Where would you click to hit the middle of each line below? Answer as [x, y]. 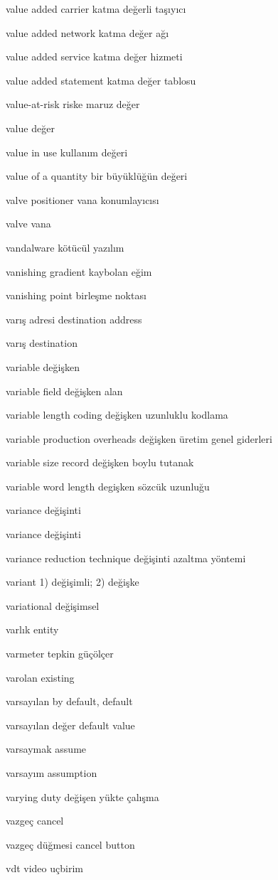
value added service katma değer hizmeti [94, 57]
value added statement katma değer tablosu [101, 80]
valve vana [28, 224]
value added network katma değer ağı [87, 32]
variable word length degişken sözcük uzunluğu [108, 486]
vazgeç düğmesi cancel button [70, 844]
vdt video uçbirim [44, 868]
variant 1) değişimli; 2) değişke [73, 582]
